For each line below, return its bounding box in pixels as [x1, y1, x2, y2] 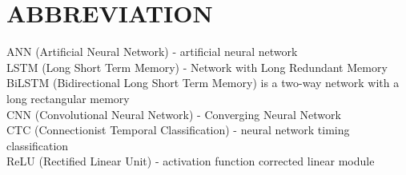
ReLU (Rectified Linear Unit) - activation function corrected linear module [6, 153, 375, 169]
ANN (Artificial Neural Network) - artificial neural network [6, 43, 298, 60]
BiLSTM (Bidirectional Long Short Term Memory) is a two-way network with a [6, 74, 400, 91]
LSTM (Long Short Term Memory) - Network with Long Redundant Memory [6, 58, 388, 75]
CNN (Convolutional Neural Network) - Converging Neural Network [6, 105, 341, 122]
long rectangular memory [6, 89, 130, 106]
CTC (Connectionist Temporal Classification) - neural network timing [6, 121, 350, 138]
